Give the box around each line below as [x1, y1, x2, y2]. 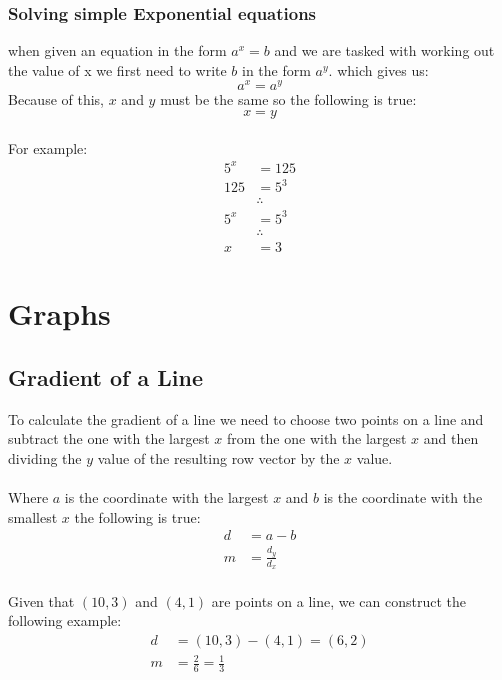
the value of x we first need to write [8, 59, 227, 80]
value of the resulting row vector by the [97, 447, 340, 468]
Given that [8, 590, 75, 611]
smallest [8, 506, 58, 527]
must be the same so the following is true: [160, 89, 417, 110]
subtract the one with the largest [8, 428, 210, 449]
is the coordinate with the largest [64, 486, 269, 507]
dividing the [8, 447, 82, 468]
